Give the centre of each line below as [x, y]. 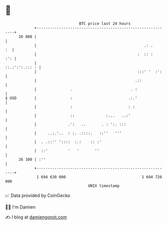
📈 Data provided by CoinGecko [38, 195]
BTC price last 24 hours [105, 24]
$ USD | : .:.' [71, 98]
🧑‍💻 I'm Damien [20, 207]
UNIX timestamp [104, 186]
